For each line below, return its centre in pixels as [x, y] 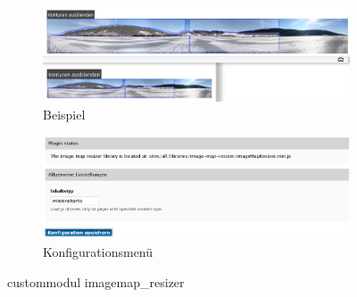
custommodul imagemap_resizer [96, 281]
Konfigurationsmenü [98, 252]
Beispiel [64, 114]
